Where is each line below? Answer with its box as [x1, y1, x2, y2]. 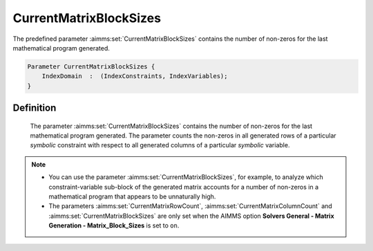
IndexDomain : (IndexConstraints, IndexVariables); [41, 73, 228, 80]
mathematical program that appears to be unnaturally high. [48, 192, 216, 201]
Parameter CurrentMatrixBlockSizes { [27, 62, 155, 71]
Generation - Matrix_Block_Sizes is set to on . [48, 221, 180, 230]
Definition [12, 102, 57, 114]
